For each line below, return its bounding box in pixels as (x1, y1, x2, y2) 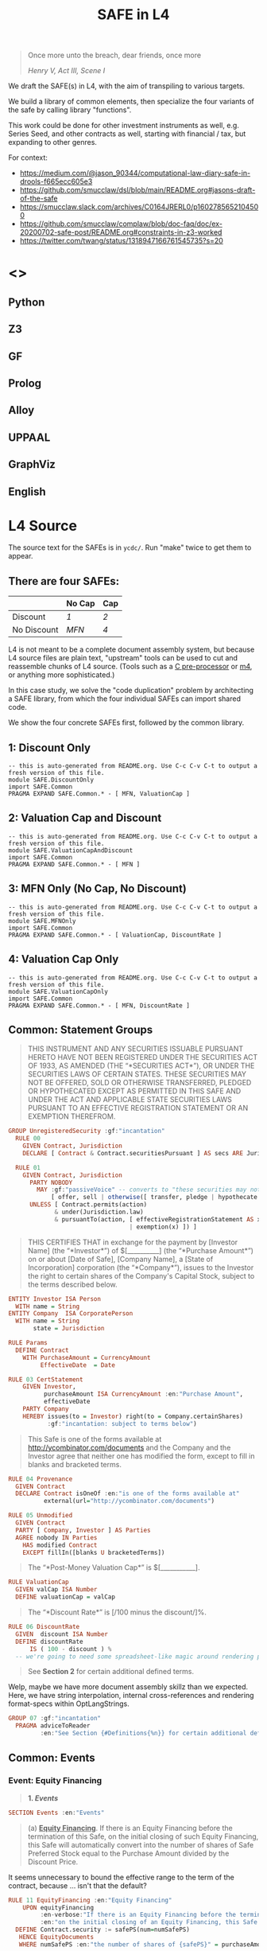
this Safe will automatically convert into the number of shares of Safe (27, 1840, 254, 1849)
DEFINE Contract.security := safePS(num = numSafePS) (15, 1926, 191, 1934)
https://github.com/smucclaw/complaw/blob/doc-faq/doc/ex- (19, 219, 222, 228)
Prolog (8, 376, 42, 390)
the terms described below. (27, 1279, 118, 1289)
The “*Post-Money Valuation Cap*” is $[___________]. (27, 1563, 200, 1572)
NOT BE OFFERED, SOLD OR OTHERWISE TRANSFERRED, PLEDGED (27, 1078, 252, 1088)
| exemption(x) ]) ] (129, 1223, 197, 1231)
